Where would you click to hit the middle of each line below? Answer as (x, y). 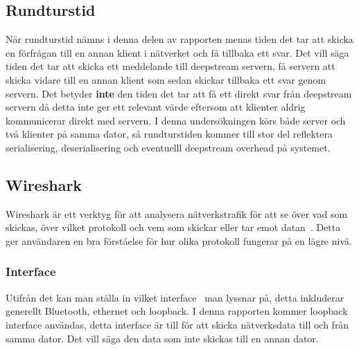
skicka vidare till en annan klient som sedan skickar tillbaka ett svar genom (166, 79)
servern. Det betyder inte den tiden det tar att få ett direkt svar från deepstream (179, 93)
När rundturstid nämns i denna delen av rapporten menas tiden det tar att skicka (179, 39)
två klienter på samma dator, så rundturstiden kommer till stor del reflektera (169, 134)
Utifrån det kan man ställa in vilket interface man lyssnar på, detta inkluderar (175, 297)
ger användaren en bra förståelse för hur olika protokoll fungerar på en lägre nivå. (179, 240)
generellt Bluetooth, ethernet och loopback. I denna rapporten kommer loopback (177, 311)
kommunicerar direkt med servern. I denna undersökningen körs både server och (176, 120)
